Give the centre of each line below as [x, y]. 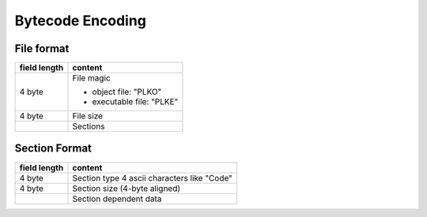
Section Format [53, 149]
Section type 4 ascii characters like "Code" [152, 178]
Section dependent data [117, 199]
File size [87, 116]
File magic [91, 78]
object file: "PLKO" [127, 92]
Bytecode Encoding [80, 21]
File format [42, 49]
